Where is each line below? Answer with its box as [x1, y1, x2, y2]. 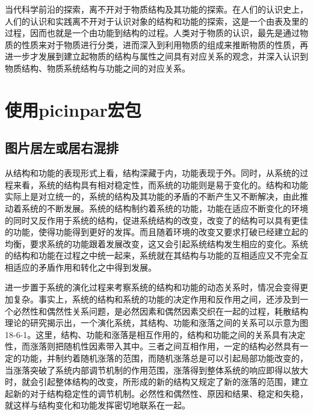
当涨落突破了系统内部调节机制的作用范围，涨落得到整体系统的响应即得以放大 [5, 363, 308, 376]
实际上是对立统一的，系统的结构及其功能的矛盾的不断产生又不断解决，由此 [5, 190, 300, 203]
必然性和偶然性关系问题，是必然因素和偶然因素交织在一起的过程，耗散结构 [13, 304, 308, 317]
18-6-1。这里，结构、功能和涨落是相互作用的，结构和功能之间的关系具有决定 [5, 328, 306, 340]
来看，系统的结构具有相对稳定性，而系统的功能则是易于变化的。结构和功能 [13, 178, 308, 191]
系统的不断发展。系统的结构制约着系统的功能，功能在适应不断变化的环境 [21, 201, 308, 214]
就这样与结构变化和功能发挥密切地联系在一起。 [5, 399, 190, 411]
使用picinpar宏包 [5, 97, 141, 121]
